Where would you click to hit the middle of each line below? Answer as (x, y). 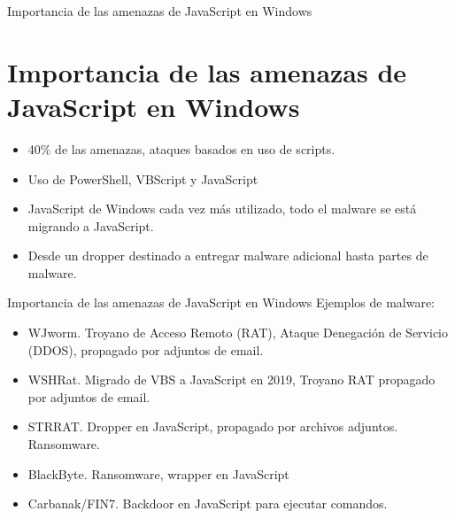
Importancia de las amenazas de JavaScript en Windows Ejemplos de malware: (221, 302)
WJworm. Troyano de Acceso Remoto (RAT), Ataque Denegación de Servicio (238, 333)
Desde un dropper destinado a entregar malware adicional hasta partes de (228, 256)
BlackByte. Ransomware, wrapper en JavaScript (158, 473)
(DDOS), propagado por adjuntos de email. (146, 349)
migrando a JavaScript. (91, 225)
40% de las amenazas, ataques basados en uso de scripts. (181, 148)
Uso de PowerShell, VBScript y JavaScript (143, 178)
